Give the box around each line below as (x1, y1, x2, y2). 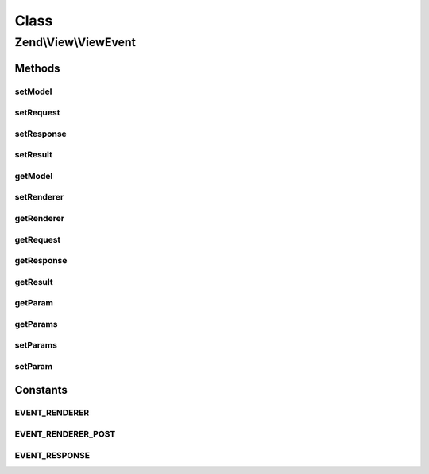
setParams (14, 340, 57, 351)
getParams (14, 318, 59, 329)
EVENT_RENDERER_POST (14, 429, 116, 440)
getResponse (14, 255, 68, 266)
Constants (14, 383, 68, 397)
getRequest (14, 234, 61, 245)
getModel (14, 170, 53, 181)
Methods (14, 61, 60, 75)
